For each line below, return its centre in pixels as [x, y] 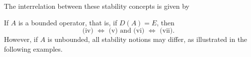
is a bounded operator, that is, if [68, 22]
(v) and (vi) [126, 31]
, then [166, 22]
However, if [21, 39]
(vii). [167, 31]
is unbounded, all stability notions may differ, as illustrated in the [147, 39]
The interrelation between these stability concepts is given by [97, 6]
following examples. [33, 48]
